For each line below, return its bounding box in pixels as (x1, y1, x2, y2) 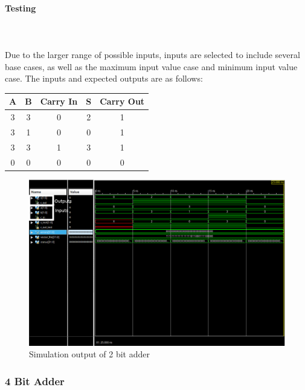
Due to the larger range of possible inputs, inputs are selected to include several (5, 48, 300, 60)
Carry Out (100, 95, 145, 108)
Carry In (40, 95, 78, 108)
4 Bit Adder (5, 373, 65, 388)
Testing (5, 1, 36, 14)
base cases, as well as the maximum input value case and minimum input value (5, 60, 298, 73)
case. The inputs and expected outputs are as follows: (5, 72, 203, 85)
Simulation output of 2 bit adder (29, 348, 150, 360)
